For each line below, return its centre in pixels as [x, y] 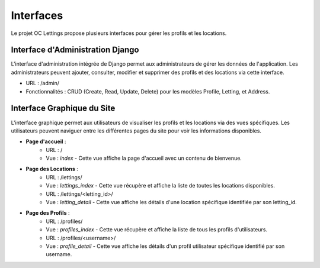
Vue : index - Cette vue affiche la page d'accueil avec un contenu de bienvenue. [144, 158]
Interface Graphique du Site [63, 109]
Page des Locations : [52, 169]
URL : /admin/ [42, 83]
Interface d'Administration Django [75, 50]
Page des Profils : [48, 213]
